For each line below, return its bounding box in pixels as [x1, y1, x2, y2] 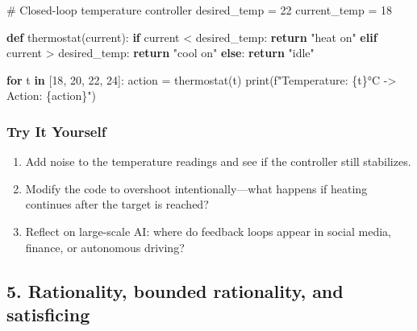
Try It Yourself [6, 121, 106, 141]
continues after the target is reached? [25, 196, 209, 213]
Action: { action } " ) [6, 87, 97, 104]
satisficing [6, 301, 90, 326]
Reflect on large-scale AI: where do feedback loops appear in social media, [25, 222, 391, 239]
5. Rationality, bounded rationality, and [6, 278, 344, 303]
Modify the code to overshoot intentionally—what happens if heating [25, 180, 368, 197]
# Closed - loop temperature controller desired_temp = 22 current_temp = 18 [6, 2, 393, 18]
